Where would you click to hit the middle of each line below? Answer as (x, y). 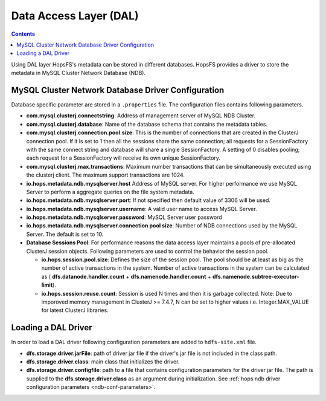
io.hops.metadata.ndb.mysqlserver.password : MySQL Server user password (124, 217)
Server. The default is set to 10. (65, 234)
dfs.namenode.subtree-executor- (256, 276)
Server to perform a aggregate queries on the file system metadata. (110, 192)
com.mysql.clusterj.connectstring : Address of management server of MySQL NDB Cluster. (141, 116)
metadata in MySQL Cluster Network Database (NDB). (78, 73)
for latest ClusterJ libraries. (75, 310)
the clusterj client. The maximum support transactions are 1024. (106, 175)
